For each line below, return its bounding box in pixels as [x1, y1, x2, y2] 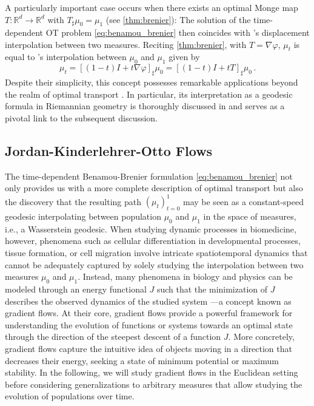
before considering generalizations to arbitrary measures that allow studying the [5, 377, 302, 390]
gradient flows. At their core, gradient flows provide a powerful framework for [5, 306, 293, 319]
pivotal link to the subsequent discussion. [5, 111, 158, 124]
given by [169, 50, 200, 63]
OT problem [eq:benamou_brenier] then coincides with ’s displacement [45, 26, 310, 39]
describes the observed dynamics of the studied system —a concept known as [5, 294, 292, 307]
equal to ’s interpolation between [5, 50, 127, 63]
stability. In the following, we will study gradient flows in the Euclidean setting [5, 366, 298, 379]
